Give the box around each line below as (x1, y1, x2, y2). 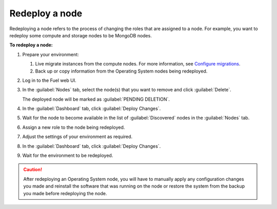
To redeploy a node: (9, 42, 53, 48)
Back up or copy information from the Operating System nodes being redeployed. (35, 68, 208, 74)
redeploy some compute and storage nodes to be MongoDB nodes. (9, 32, 152, 38)
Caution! (23, 167, 43, 173)
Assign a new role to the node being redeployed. (22, 124, 125, 130)
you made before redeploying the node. (23, 190, 107, 196)
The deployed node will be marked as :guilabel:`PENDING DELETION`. (22, 96, 170, 102)
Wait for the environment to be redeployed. (22, 152, 113, 158)
